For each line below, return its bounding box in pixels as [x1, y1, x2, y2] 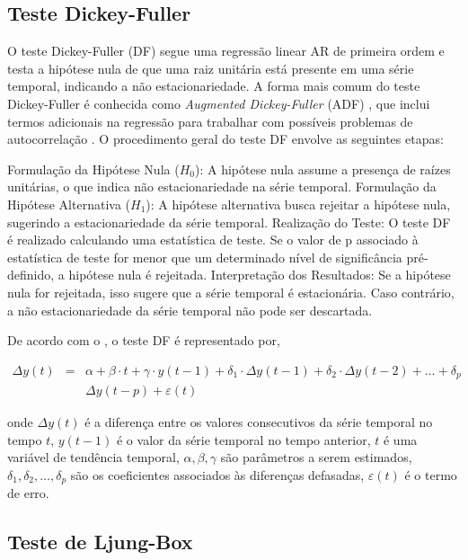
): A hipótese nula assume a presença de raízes [194, 159, 451, 178]
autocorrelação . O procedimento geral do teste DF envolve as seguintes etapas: [7, 129, 444, 148]
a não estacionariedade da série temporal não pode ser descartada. [7, 300, 373, 319]
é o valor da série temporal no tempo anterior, [116, 430, 371, 449]
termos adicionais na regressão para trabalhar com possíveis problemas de [7, 111, 413, 130]
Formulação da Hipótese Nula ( [7, 159, 180, 178]
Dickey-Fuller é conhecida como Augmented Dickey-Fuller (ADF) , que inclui [7, 93, 430, 112]
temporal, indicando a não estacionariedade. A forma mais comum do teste [7, 76, 420, 95]
